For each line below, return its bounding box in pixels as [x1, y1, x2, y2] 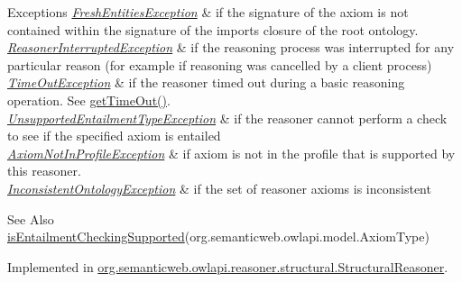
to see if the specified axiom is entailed [7, 126, 221, 145]
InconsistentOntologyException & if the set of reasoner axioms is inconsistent [7, 178, 431, 197]
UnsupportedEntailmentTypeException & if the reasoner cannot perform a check [7, 108, 448, 127]
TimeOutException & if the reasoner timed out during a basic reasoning [7, 73, 405, 92]
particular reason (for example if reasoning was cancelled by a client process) [7, 55, 432, 74]
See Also [7, 209, 54, 228]
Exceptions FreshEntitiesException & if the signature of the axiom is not [7, 3, 409, 21]
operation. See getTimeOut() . [7, 90, 171, 109]
